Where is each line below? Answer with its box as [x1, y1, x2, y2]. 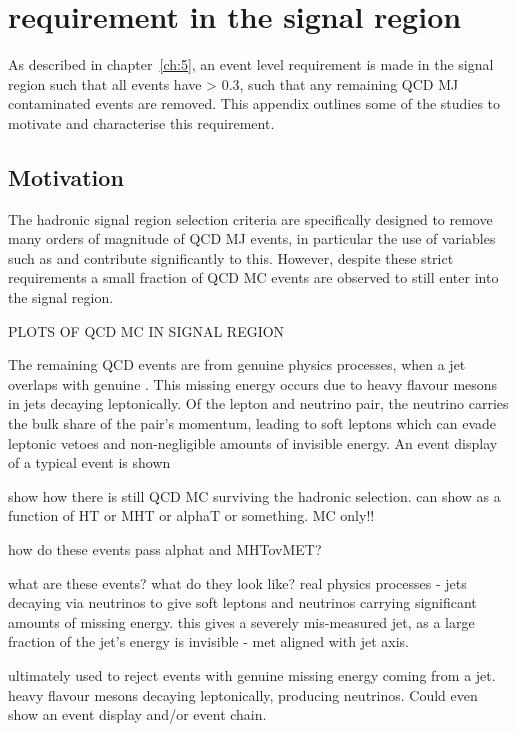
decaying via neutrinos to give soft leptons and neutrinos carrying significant [8, 592, 477, 613]
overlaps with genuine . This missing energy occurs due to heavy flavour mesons [8, 373, 498, 394]
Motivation [8, 161, 124, 192]
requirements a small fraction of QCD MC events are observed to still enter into [8, 267, 499, 288]
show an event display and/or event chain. [8, 704, 267, 725]
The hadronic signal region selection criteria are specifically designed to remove [8, 208, 493, 229]
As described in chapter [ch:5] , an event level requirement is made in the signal [8, 54, 494, 75]
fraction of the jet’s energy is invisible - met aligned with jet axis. [8, 631, 409, 652]
